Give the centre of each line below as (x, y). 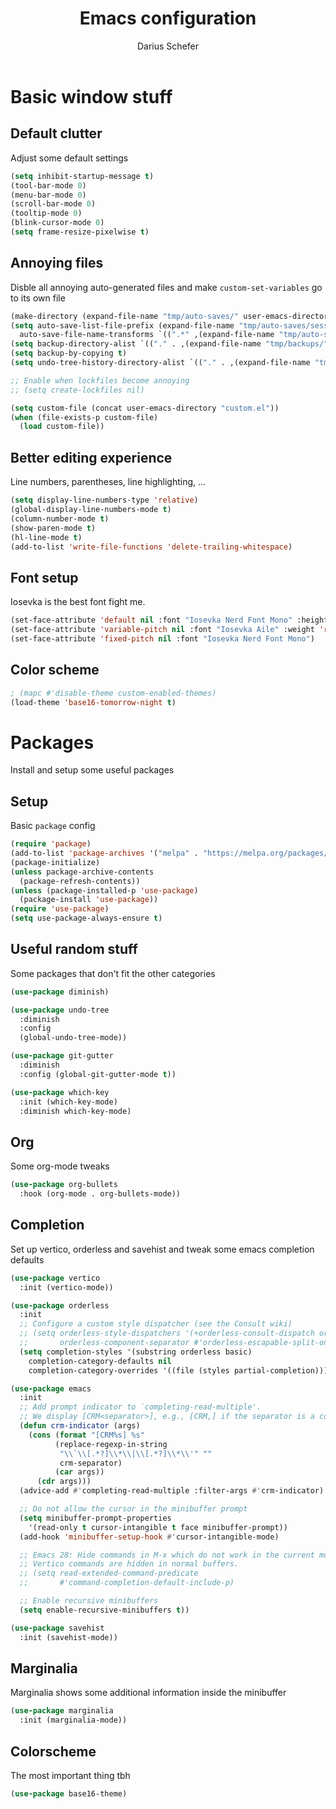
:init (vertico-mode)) (66, 1287)
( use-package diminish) (60, 992)
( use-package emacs (51, 1388)
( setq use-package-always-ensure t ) (86, 918)
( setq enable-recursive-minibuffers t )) (104, 1610)
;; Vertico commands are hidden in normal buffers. (129, 1564)
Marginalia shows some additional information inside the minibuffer (148, 1693)
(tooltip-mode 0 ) (46, 213)
